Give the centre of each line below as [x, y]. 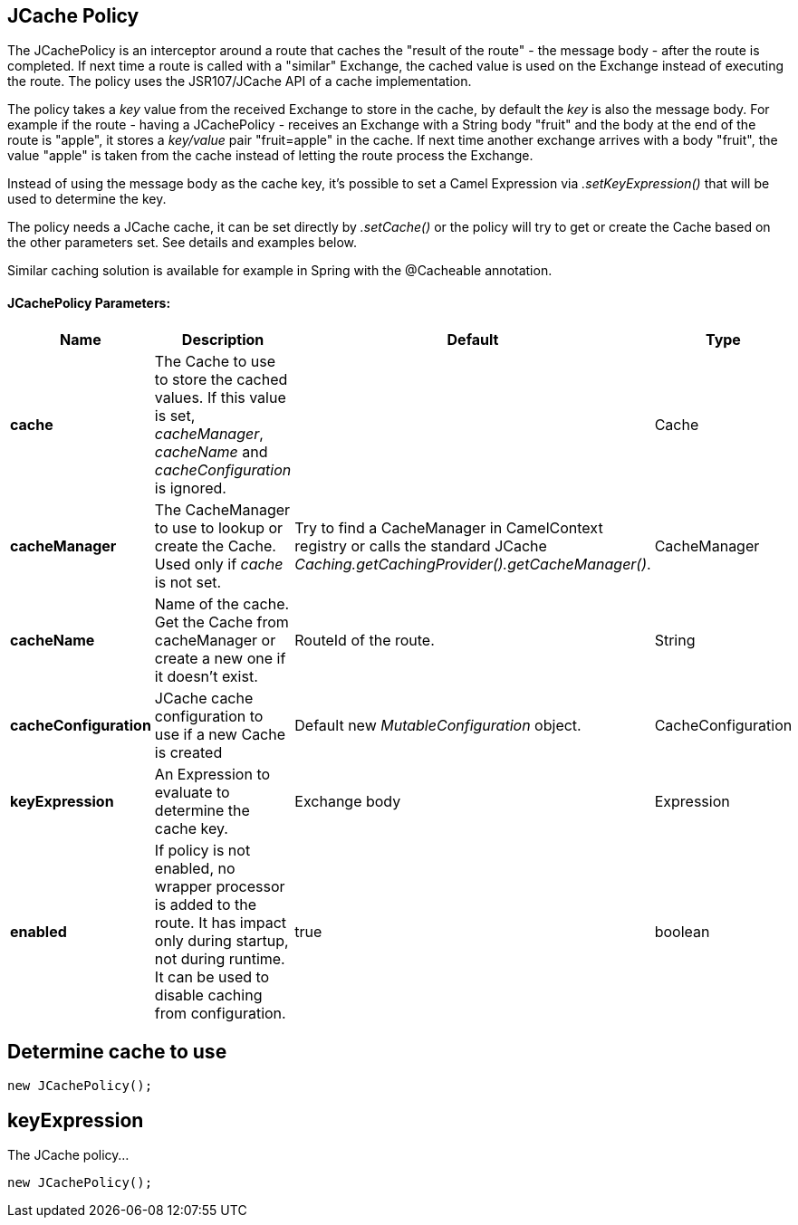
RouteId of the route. [365, 640]
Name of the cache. [222, 603]
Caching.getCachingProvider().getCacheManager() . [473, 564]
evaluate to [192, 792]
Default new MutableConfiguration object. [438, 725]
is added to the [206, 904]
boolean [682, 931]
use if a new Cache [220, 734]
